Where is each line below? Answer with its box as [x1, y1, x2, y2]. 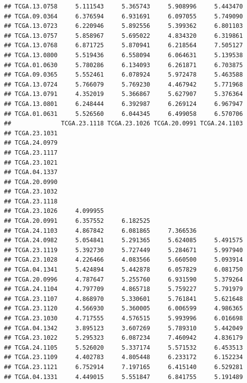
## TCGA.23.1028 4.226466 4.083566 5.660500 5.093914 [4, 256, 243, 264]
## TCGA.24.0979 [4, 139, 58, 147]
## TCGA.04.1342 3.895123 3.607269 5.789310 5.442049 [4, 324, 243, 332]
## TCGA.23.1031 [4, 129, 58, 137]
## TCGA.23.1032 [4, 188, 58, 195]
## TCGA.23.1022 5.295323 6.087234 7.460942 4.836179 [4, 334, 243, 342]
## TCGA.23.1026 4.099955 [4, 207, 104, 215]
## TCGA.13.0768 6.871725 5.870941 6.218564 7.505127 [4, 42, 243, 49]
